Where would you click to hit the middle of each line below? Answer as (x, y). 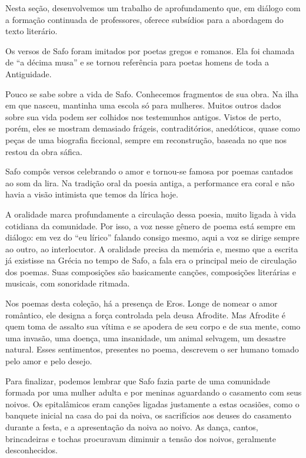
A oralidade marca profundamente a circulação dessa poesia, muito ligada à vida (151, 214)
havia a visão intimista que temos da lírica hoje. (92, 194)
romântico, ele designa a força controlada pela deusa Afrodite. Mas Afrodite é (146, 314)
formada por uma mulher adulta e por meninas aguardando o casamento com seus (154, 392)
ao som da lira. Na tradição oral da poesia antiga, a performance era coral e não (150, 182)
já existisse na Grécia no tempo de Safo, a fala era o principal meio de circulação (151, 260)
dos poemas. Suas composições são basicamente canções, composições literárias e (151, 271)
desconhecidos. (31, 450)
